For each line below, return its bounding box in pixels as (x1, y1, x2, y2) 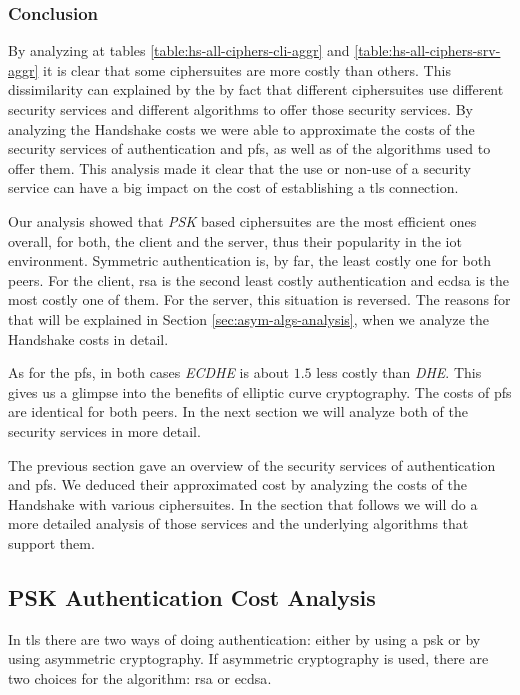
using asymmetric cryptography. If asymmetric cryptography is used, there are (8, 648, 489, 669)
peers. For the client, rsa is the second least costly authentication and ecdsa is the (8, 269, 510, 290)
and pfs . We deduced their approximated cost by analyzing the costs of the (8, 474, 467, 495)
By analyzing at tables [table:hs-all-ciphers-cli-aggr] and (8, 40, 350, 61)
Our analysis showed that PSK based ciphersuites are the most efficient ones (8, 210, 477, 231)
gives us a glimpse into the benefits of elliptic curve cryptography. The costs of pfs (8, 381, 512, 402)
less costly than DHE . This (316, 362, 482, 383)
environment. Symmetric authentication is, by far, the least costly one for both (8, 250, 492, 271)
